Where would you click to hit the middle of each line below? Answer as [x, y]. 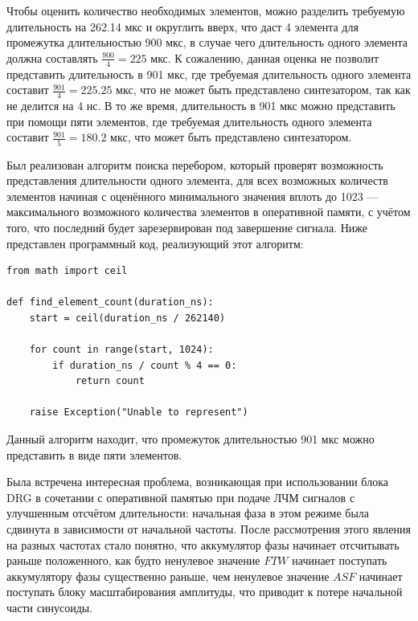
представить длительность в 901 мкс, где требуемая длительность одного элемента [209, 74]
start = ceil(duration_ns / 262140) [127, 318]
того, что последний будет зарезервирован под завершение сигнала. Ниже [187, 227]
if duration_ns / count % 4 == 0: [145, 365]
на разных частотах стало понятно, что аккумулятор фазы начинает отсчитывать [203, 544]
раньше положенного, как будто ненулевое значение [133, 560]
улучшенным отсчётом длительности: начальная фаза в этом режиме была [188, 513]
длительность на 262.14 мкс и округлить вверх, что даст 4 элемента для [182, 26]
